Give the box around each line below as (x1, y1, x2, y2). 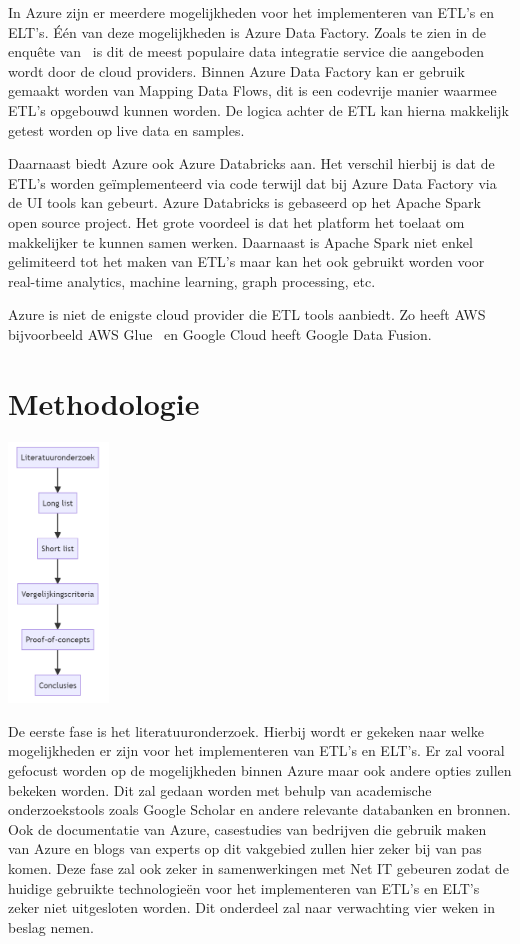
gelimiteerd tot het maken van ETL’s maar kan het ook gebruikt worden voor (8, 251, 485, 272)
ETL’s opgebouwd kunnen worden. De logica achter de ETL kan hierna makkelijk (8, 99, 509, 120)
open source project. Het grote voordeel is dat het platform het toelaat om (8, 211, 465, 232)
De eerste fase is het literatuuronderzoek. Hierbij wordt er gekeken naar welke (8, 720, 484, 741)
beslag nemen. (8, 916, 95, 937)
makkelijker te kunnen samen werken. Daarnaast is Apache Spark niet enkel (8, 231, 473, 252)
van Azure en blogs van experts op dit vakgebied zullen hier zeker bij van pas (8, 838, 482, 859)
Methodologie (8, 382, 200, 423)
